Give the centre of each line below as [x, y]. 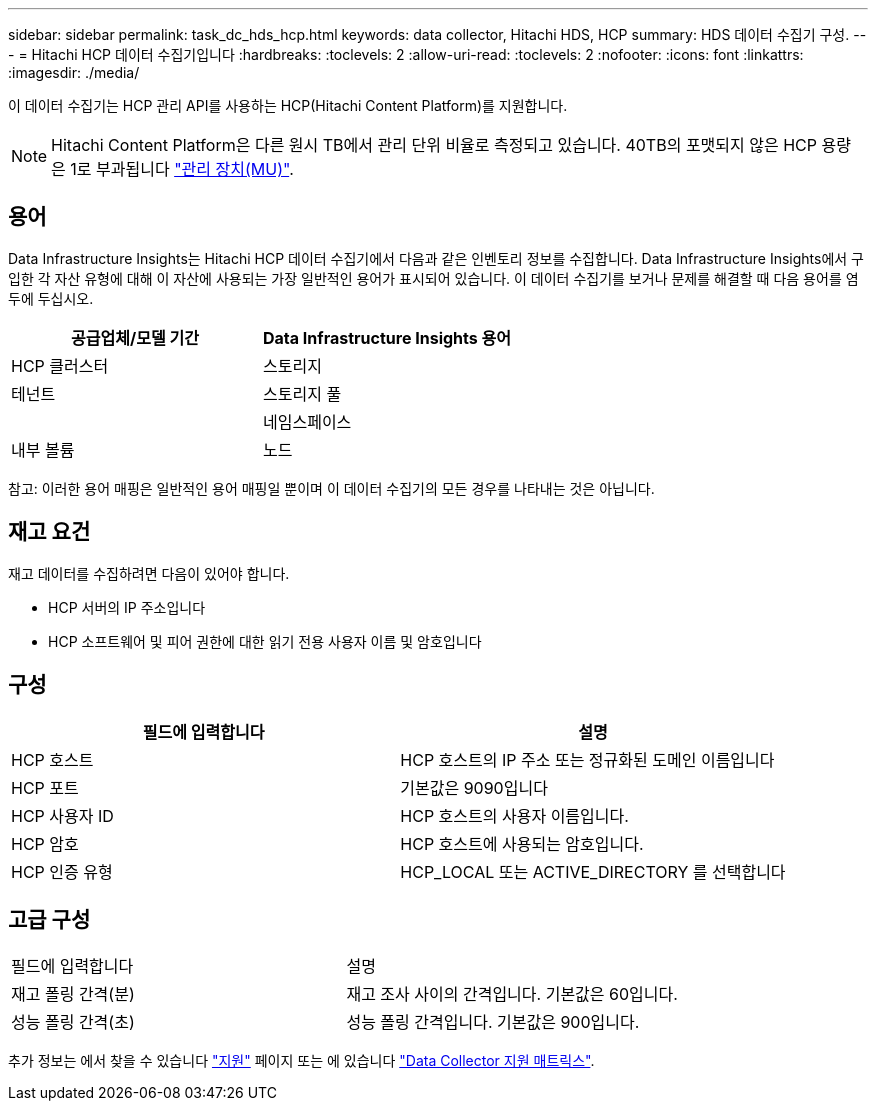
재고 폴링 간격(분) [73, 994]
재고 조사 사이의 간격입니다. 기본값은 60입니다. [512, 994]
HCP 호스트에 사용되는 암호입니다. [522, 843]
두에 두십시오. [51, 298]
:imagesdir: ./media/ [74, 72]
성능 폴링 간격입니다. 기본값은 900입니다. [493, 1022]
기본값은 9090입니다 [474, 787]
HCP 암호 [45, 843]
